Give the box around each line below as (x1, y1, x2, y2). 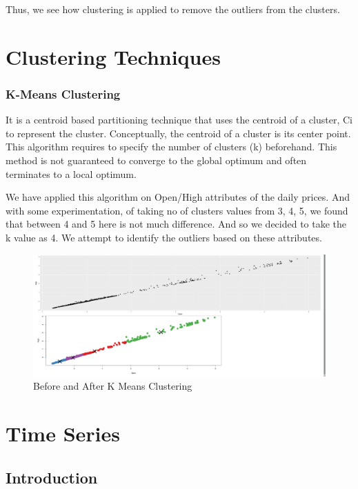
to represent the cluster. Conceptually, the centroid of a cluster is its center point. (6, 126, 351, 140)
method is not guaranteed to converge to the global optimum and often (6, 152, 307, 167)
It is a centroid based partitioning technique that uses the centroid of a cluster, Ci (6, 112, 352, 127)
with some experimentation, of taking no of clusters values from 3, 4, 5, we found (6, 203, 348, 217)
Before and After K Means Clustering (33, 379, 192, 393)
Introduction (6, 466, 98, 488)
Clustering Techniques (6, 42, 221, 70)
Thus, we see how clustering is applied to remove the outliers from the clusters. (6, 2, 340, 16)
